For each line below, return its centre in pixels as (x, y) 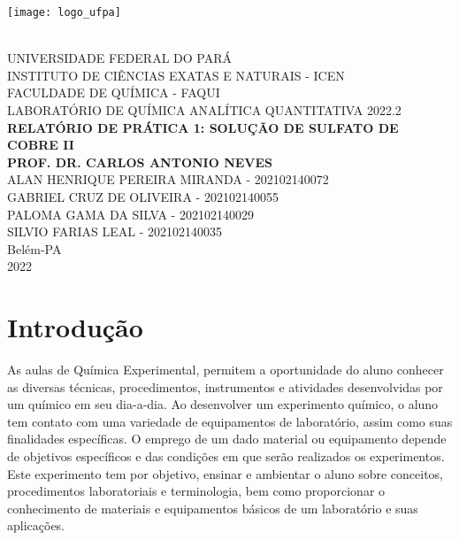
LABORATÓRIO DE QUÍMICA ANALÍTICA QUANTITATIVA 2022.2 (204, 110)
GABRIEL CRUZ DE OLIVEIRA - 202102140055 (143, 197)
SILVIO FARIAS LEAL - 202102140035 (115, 231)
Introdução (75, 327)
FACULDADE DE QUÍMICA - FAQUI (114, 93)
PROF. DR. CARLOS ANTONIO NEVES (140, 162)
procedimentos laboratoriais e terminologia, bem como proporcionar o (196, 491)
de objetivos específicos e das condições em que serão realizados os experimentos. (226, 456)
